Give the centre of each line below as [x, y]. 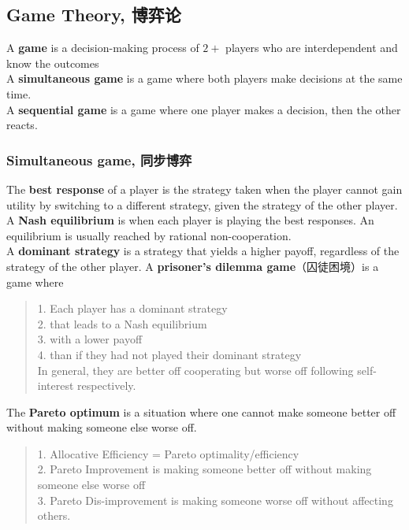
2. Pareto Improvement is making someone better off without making [204, 469]
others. [54, 515]
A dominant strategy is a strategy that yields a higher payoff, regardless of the [203, 251]
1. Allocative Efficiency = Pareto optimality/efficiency [168, 453]
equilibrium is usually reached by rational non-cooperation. [149, 235]
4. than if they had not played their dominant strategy [169, 354]
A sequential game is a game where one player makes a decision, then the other [204, 109]
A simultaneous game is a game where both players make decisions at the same [204, 78]
